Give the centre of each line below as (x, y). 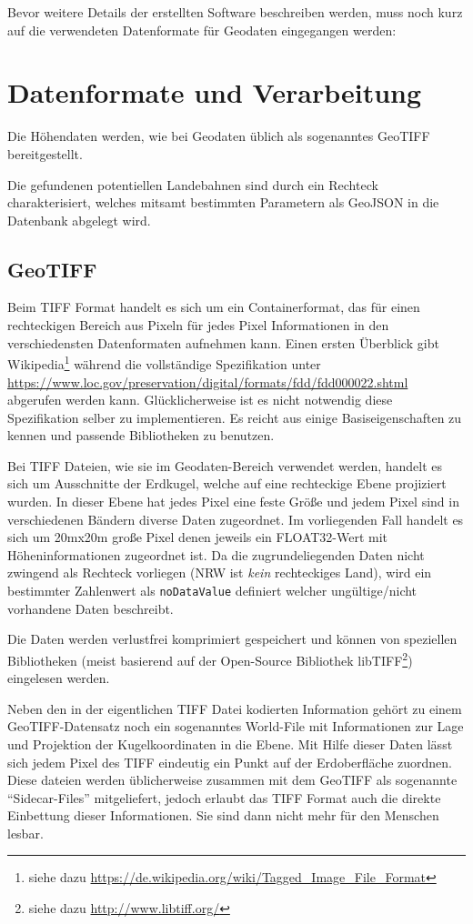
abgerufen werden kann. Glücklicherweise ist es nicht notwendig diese (200, 400)
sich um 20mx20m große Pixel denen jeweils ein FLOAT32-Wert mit (198, 537)
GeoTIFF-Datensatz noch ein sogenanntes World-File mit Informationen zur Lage (236, 726)
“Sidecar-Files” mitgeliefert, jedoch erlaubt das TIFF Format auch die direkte (224, 797)
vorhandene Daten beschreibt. (91, 608)
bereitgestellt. (45, 153)
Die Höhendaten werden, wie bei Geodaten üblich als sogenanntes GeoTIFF (219, 136)
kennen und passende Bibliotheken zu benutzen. (141, 435)
